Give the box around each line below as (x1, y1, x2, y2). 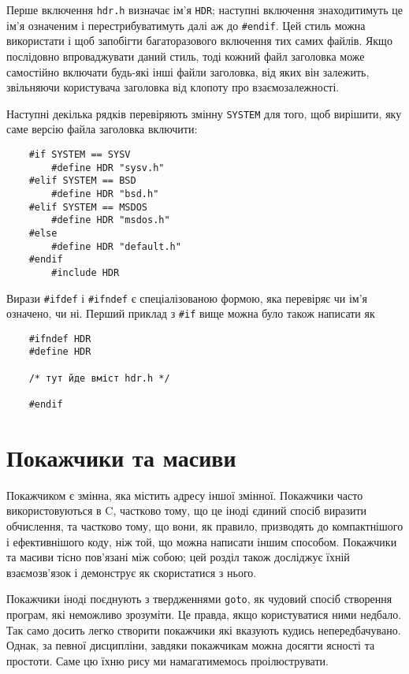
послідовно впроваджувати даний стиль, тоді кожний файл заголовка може (6, 47, 365, 64)
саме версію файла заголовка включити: (6, 121, 198, 137)
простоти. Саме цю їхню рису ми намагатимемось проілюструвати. (6, 652, 329, 668)
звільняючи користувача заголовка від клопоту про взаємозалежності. (6, 79, 340, 95)
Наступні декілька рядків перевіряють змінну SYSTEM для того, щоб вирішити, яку (6, 105, 402, 121)
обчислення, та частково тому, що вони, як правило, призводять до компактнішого (6, 518, 403, 534)
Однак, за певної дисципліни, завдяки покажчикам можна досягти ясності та (6, 637, 375, 654)
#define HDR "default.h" (51, 240, 181, 252)
